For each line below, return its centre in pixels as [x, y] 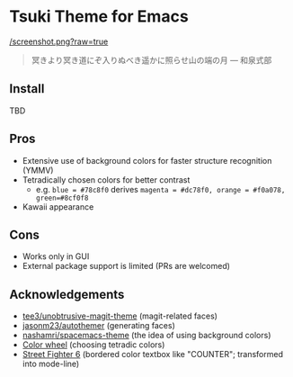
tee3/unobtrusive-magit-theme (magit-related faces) [120, 316]
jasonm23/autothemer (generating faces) [98, 326]
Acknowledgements [67, 294]
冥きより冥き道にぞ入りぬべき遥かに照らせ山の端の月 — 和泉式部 [151, 59]
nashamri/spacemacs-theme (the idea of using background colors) [146, 336]
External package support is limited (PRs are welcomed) [126, 266]
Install [27, 89]
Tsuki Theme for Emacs [99, 17]
